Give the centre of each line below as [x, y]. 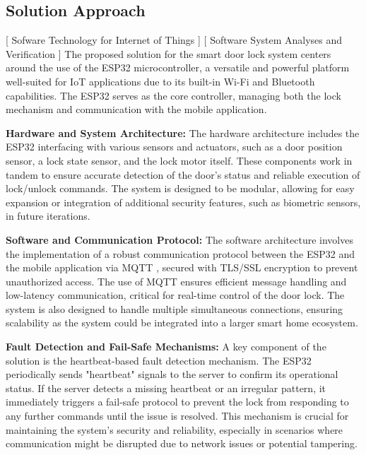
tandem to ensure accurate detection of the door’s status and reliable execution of [183, 174]
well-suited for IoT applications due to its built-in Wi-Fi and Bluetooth [160, 81]
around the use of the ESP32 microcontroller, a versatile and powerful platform [178, 67]
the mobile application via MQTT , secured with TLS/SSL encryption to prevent [182, 267]
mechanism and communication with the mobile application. [136, 109]
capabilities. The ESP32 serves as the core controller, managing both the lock [173, 95]
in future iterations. [48, 216]
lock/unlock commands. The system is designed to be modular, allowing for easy [180, 188]
